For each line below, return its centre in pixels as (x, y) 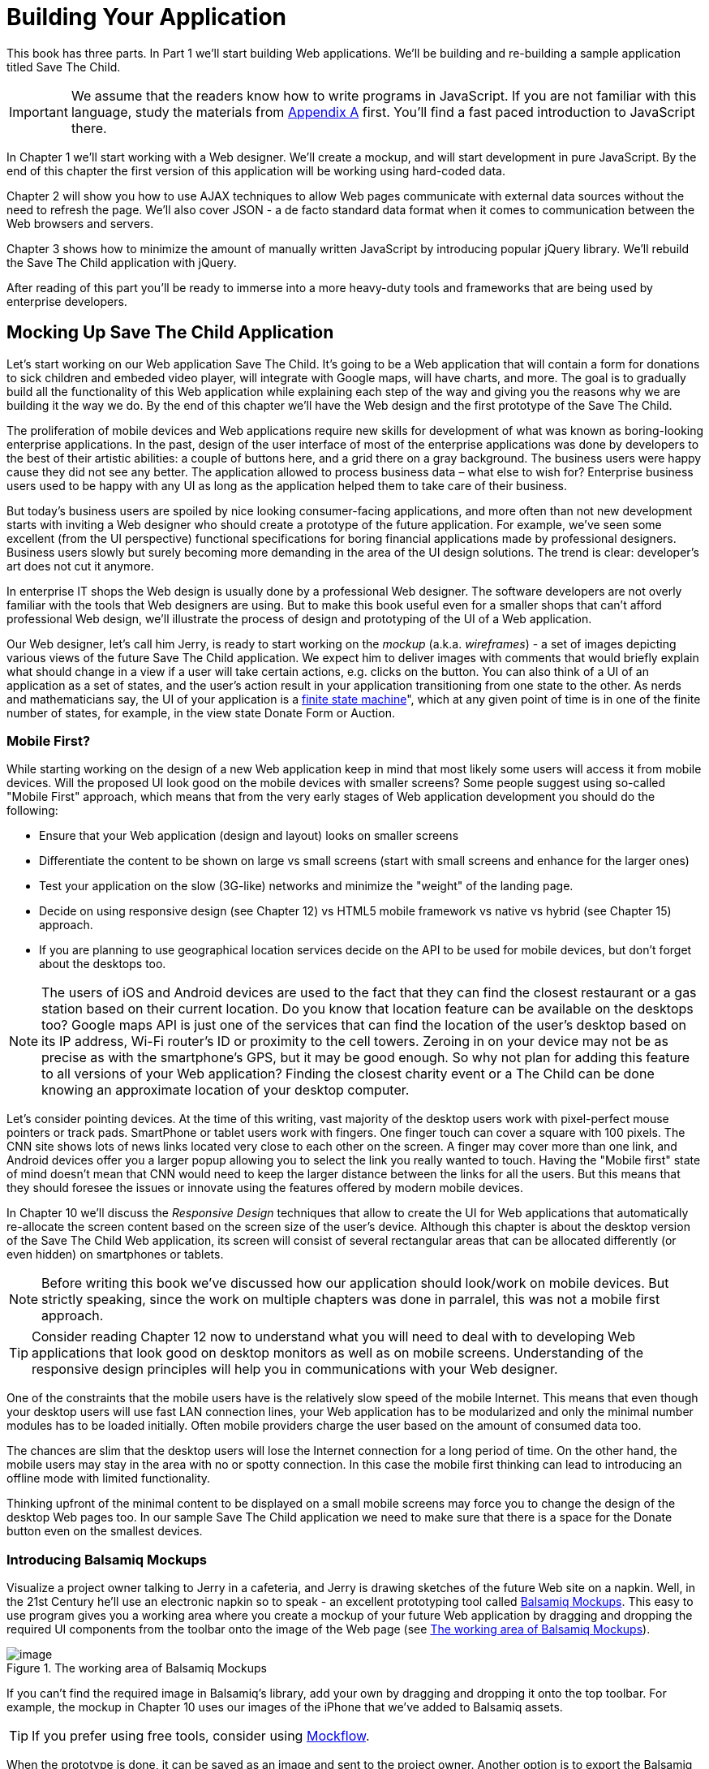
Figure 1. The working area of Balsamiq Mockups (137, 1668)
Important (39, 112)
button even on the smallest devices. (105, 1531)
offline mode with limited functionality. (109, 1478)
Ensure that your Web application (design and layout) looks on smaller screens (249, 836)
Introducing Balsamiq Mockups (107, 1559)
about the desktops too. (103, 964)
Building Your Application (146, 17)
